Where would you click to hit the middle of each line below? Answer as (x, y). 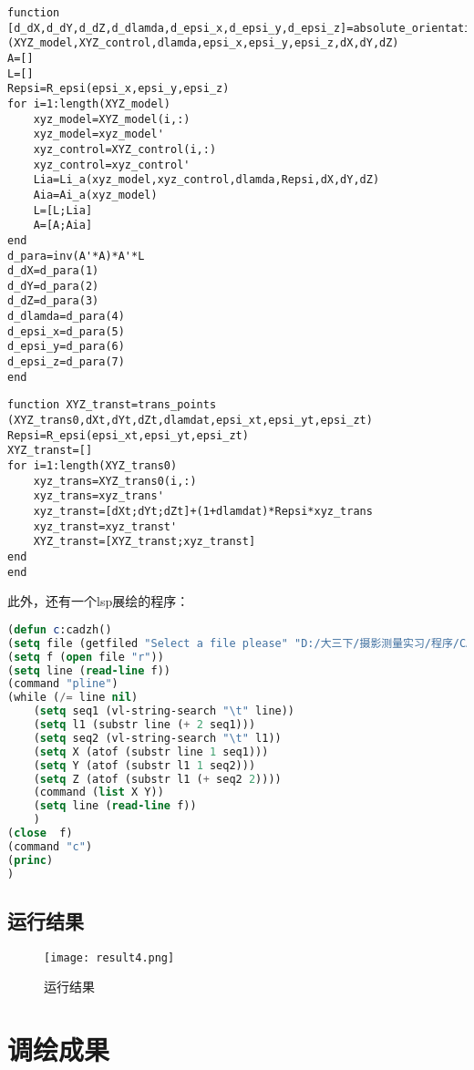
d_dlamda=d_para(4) (66, 317)
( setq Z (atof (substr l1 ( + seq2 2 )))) (157, 779)
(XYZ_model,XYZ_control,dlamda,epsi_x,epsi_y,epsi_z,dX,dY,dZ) (203, 43)
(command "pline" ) (63, 684)
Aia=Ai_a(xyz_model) (95, 195)
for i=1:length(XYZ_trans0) (93, 466)
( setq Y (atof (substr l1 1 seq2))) (144, 765)
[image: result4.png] (109, 957)
